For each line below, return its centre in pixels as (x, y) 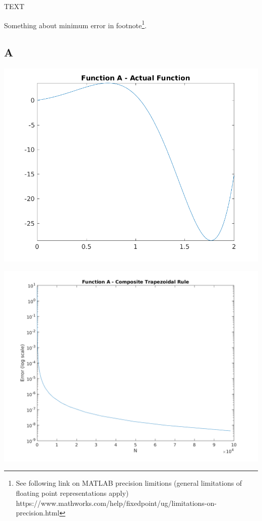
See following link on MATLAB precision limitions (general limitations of (129, 483)
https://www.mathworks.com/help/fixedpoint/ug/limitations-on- (116, 503)
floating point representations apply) (72, 493)
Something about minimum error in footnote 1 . (75, 24)
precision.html (38, 513)
